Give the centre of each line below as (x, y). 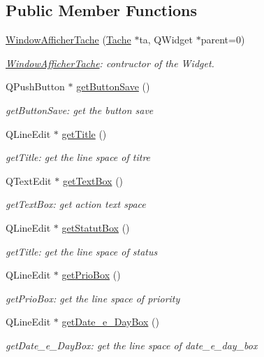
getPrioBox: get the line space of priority (93, 298)
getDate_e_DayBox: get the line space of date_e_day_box (132, 345)
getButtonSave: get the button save (80, 110)
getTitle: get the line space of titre (78, 157)
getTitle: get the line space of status (82, 251)
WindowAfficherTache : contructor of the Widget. (110, 63)
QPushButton (35, 86)
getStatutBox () (96, 227)
